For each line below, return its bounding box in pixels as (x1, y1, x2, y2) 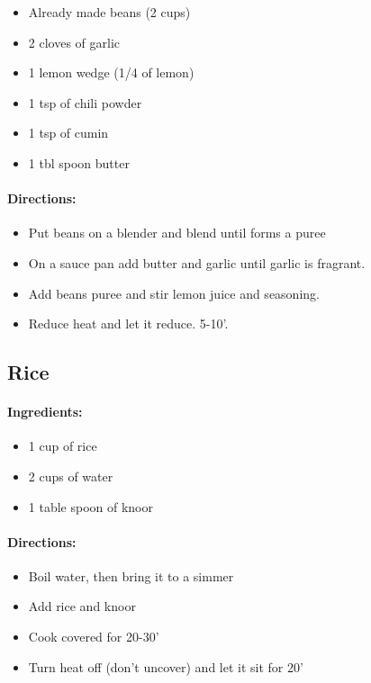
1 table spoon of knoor (28, 497, 153, 516)
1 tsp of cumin (28, 123, 109, 142)
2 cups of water (28, 466, 113, 485)
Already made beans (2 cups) (28, 3, 191, 21)
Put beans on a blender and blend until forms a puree (28, 223, 326, 242)
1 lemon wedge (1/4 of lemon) (28, 63, 195, 82)
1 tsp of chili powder (28, 93, 142, 112)
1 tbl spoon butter (28, 153, 130, 172)
